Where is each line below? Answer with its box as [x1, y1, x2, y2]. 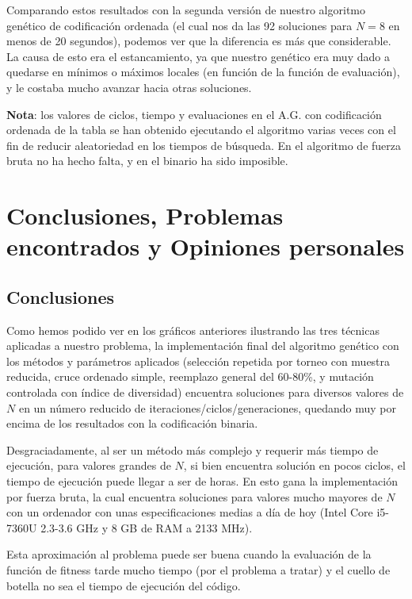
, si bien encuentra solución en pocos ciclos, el [183, 457, 406, 474]
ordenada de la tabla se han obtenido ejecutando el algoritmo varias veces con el [6, 121, 396, 138]
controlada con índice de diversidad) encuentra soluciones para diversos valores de [6, 384, 404, 401]
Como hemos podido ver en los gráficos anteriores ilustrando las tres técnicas [6, 321, 380, 338]
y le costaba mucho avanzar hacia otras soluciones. [6, 79, 252, 95]
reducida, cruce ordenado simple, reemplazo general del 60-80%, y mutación [6, 368, 374, 385]
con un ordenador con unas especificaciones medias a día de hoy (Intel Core [6, 504, 373, 520]
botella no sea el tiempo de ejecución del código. [6, 577, 241, 593]
